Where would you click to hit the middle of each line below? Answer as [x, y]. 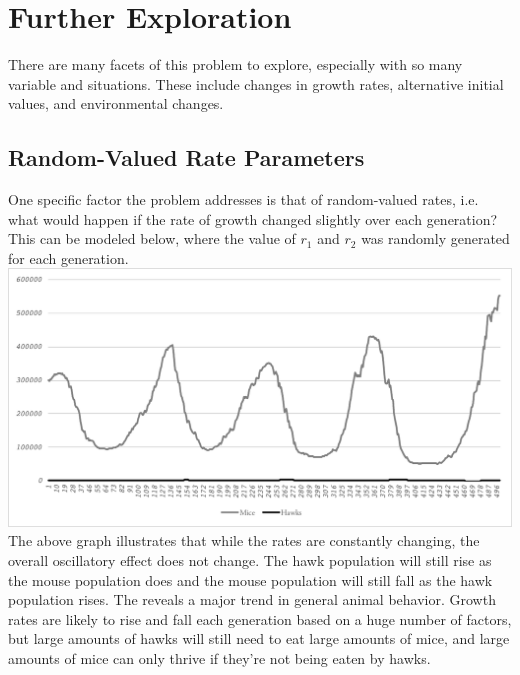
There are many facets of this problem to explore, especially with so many [235, 64]
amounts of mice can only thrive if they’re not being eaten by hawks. [219, 658]
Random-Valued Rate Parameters [186, 157]
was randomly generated [435, 238]
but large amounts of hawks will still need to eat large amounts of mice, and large [259, 638]
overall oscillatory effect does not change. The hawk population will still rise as [250, 560]
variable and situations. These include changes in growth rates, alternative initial [256, 83]
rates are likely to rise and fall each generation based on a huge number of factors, [260, 618]
